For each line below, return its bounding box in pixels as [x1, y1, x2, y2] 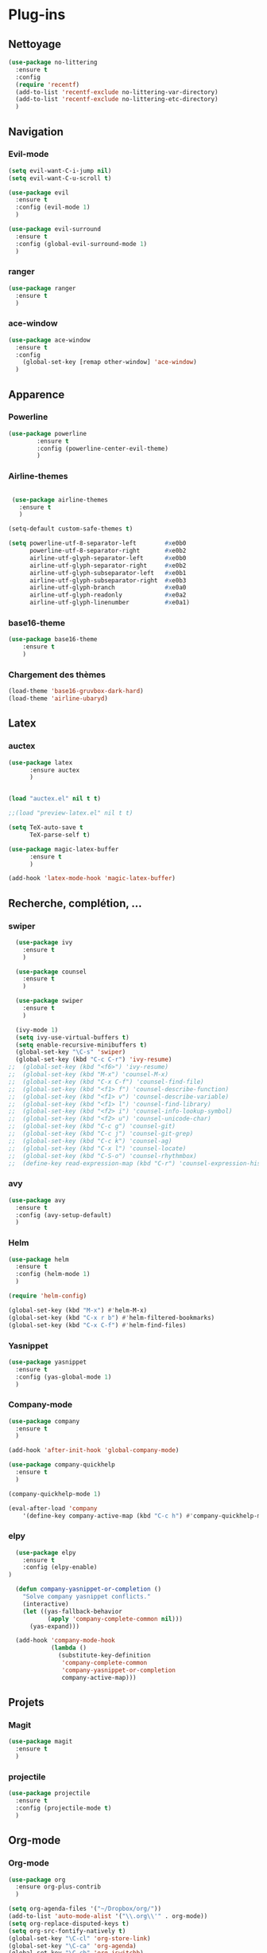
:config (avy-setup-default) [15, 1211, 112, 1219]
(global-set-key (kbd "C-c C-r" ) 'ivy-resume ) [15, 1055, 172, 1064]
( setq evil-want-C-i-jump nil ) [8, 166, 112, 174]
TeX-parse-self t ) [29, 831, 91, 839]
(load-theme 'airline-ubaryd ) [8, 695, 109, 703]
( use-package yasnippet [8, 1358, 87, 1366]
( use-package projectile [8, 1790, 91, 1798]
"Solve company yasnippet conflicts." [22, 1593, 151, 1601]
